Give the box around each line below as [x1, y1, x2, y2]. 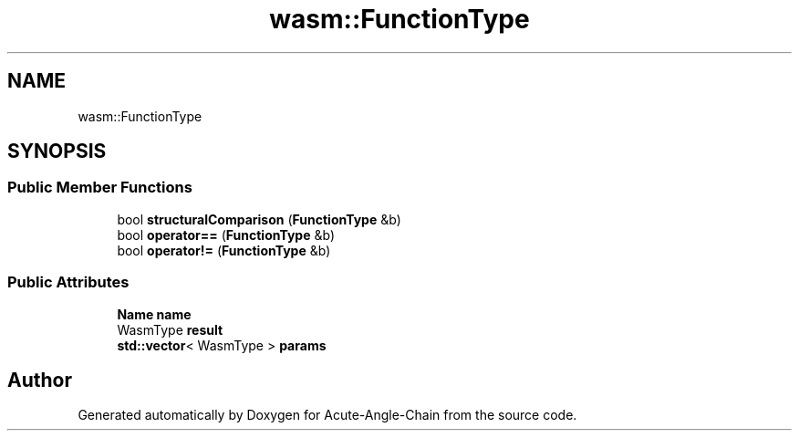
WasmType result [117, 321, 223, 338]
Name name [117, 306, 192, 322]
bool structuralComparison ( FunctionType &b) [117, 211, 401, 227]
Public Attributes [7, 273, 130, 292]
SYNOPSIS [7, 140, 107, 163]
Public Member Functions [7, 178, 192, 197]
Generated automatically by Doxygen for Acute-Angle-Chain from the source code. [78, 407, 577, 423]
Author [7, 368, 72, 391]
